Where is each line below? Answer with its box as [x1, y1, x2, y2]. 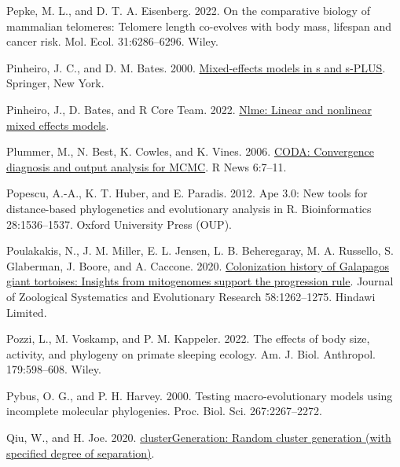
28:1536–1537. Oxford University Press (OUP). [6, 215, 232, 232]
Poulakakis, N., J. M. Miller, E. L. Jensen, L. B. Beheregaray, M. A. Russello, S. [6, 242, 394, 259]
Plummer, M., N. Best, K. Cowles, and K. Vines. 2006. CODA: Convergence [6, 143, 374, 160]
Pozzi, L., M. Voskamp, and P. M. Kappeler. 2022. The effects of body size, [6, 330, 370, 347]
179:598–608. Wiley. [6, 361, 101, 377]
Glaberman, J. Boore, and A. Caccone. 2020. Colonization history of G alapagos [6, 257, 390, 274]
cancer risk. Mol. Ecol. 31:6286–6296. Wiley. [6, 33, 218, 50]
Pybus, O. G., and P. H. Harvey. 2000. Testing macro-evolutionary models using [6, 387, 393, 403]
